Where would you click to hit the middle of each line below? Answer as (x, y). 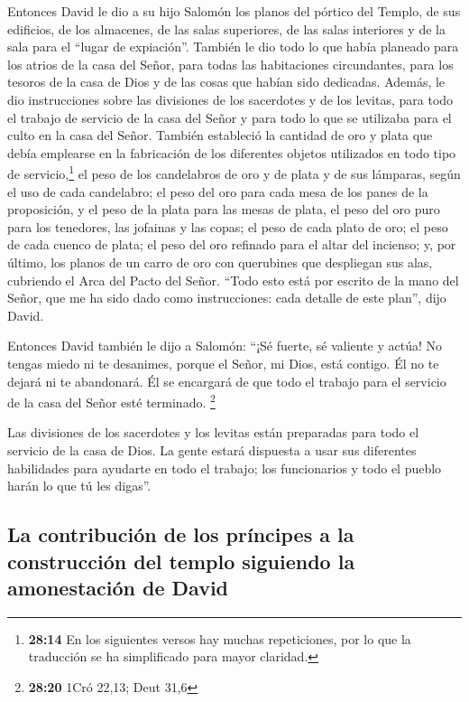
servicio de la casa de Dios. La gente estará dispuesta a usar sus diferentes (212, 449)
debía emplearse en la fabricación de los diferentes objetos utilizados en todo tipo (232, 152)
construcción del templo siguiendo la (181, 561)
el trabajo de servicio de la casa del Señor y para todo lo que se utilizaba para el (230, 117)
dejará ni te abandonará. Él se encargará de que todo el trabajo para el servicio (227, 381)
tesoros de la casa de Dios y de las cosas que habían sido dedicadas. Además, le (226, 82)
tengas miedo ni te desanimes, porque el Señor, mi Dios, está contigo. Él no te (223, 363)
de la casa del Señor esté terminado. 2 (111, 401)
